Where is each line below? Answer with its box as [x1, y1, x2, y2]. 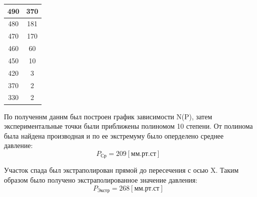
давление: [4, 140, 33, 150]
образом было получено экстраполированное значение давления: [4, 174, 198, 185]
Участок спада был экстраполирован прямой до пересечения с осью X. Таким [4, 165, 239, 175]
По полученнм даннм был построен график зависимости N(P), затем [4, 111, 213, 121]
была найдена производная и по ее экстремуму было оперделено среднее [4, 130, 224, 141]
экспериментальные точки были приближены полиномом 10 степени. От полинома [4, 121, 253, 131]
